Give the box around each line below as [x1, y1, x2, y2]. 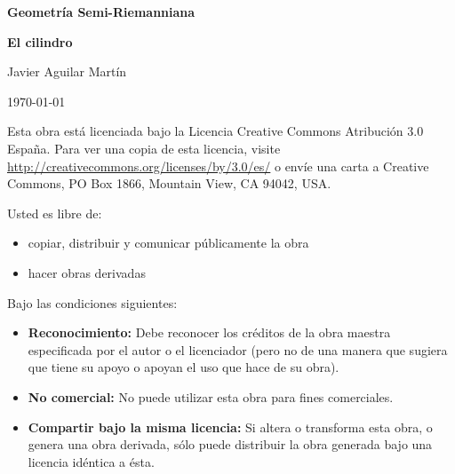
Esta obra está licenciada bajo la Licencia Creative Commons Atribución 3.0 [7, 122, 424, 140]
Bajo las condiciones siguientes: [7, 293, 178, 312]
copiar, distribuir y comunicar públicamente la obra [28, 233, 309, 252]
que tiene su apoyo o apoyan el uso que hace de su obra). [28, 358, 339, 376]
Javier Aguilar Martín [7, 62, 127, 81]
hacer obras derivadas [28, 263, 146, 281]
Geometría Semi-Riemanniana [7, 3, 196, 20]
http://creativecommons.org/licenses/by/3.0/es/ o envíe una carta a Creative [7, 156, 429, 175]
